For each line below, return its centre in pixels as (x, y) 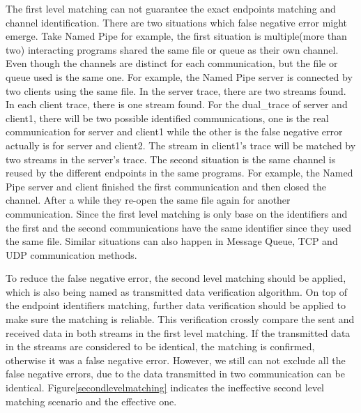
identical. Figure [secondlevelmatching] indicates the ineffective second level (165, 388)
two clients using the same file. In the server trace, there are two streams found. (176, 90)
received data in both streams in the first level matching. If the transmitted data (178, 332)
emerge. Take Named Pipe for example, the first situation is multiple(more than (176, 36)
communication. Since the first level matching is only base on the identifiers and (177, 213)
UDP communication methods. (71, 254)
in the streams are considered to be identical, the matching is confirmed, (160, 346)
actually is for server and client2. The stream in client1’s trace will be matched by (181, 145)
